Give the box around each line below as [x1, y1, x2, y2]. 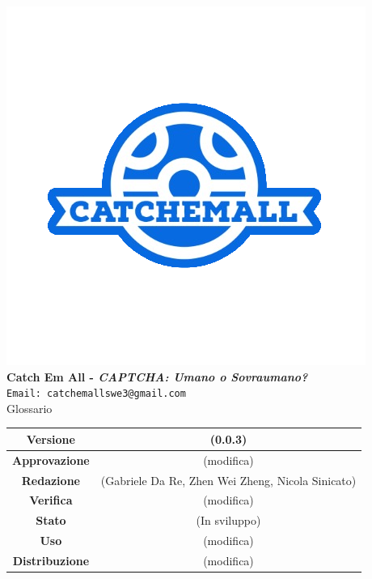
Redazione [21, 471, 80, 488]
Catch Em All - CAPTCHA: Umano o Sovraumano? [6, 368, 308, 385]
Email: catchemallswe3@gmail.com [6, 388, 186, 400]
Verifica [29, 492, 73, 509]
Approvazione [12, 451, 90, 468]
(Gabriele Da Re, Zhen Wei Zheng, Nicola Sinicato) [100, 471, 357, 488]
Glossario [6, 399, 53, 416]
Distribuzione [12, 552, 90, 568]
